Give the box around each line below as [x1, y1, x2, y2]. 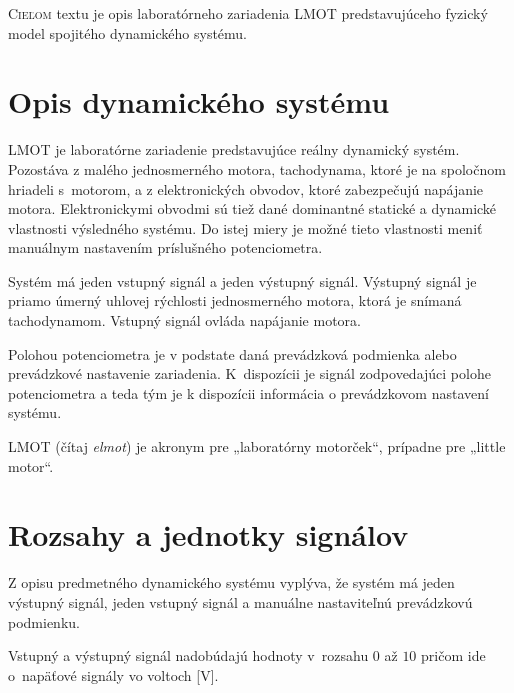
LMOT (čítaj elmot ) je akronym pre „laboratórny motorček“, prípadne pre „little [8, 436, 506, 457]
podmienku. [8, 611, 80, 632]
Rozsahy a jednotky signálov [8, 514, 409, 555]
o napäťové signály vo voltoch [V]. [8, 664, 219, 685]
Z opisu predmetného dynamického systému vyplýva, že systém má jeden [8, 572, 455, 593]
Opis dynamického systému [8, 81, 390, 122]
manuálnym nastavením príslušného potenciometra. [8, 237, 323, 258]
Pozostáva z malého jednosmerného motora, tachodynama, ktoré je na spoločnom [8, 158, 506, 179]
